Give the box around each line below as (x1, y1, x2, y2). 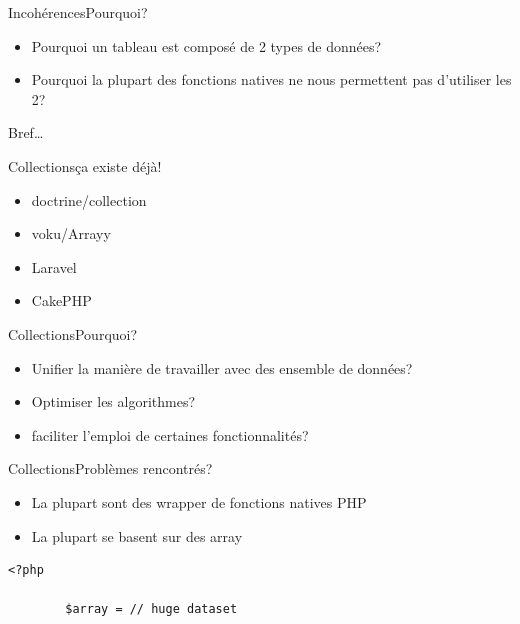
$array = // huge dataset (65, 602, 238, 617)
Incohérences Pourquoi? (8, 2, 148, 22)
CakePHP (31, 290, 92, 311)
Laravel (31, 256, 77, 277)
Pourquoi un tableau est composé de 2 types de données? (31, 35, 382, 56)
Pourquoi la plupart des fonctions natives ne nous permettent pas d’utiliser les (31, 69, 512, 90)
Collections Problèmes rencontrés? (8, 458, 213, 479)
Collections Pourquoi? (8, 323, 138, 344)
